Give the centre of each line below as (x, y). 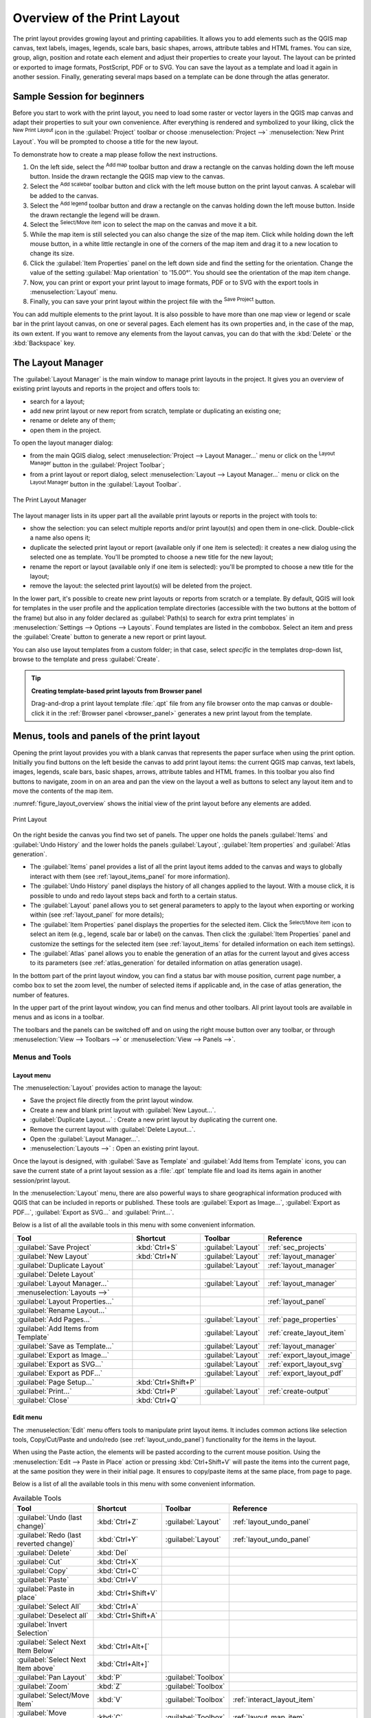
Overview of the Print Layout (96, 18)
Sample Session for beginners (78, 96)
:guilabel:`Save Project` (54, 1247)
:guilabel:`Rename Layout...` (62, 1310)
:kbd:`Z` (110, 1686)
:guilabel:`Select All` (49, 1607)
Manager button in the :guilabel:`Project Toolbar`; (97, 465)
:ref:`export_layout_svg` (306, 1364)
